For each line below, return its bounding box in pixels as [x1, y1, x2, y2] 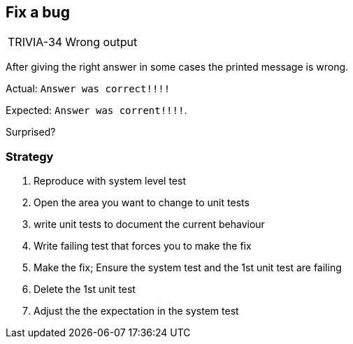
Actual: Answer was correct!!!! [6, 83, 171, 95]
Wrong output [65, 35, 138, 50]
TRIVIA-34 [8, 35, 63, 50]
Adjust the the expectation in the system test [34, 305, 239, 317]
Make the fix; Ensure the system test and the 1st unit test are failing [34, 261, 342, 274]
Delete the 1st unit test [34, 283, 136, 296]
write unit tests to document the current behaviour [34, 218, 265, 231]
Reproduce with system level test [34, 175, 186, 187]
